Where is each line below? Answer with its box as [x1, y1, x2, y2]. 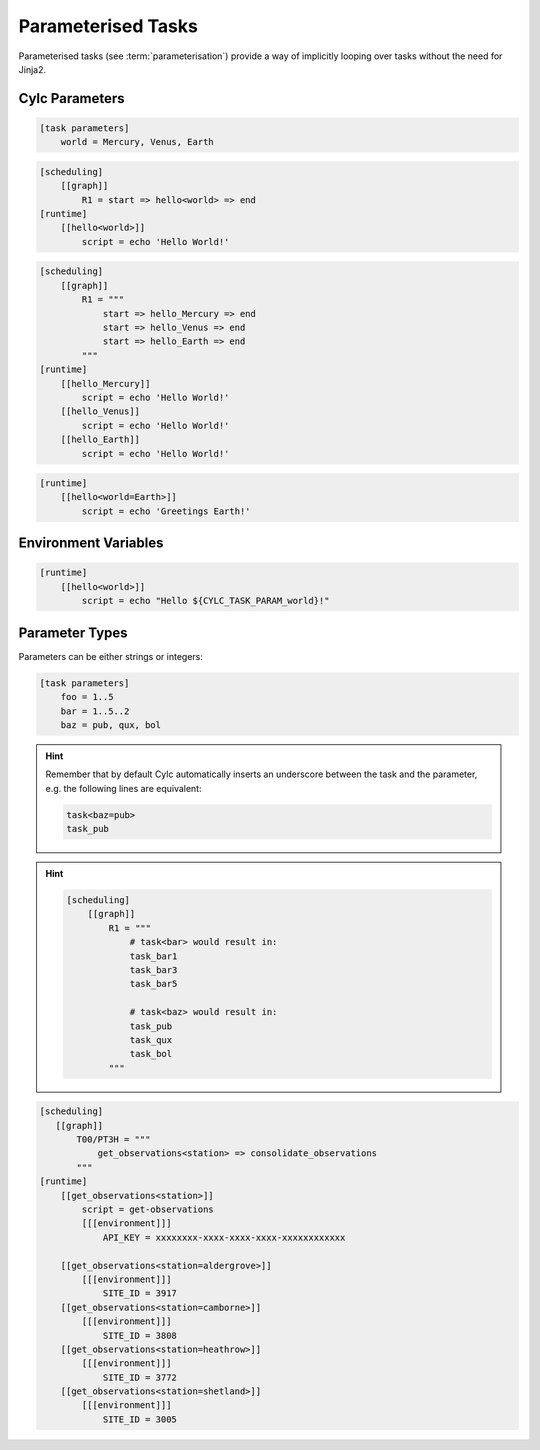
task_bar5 [129, 978, 178, 990]
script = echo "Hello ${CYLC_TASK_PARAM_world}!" [81, 595, 330, 607]
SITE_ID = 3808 [102, 1330, 177, 1341]
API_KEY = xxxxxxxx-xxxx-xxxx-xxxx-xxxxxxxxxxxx [102, 1231, 346, 1243]
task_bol [129, 1048, 173, 1060]
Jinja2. [18, 63, 47, 75]
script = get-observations [81, 1204, 214, 1215]
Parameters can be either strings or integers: [18, 650, 204, 662]
